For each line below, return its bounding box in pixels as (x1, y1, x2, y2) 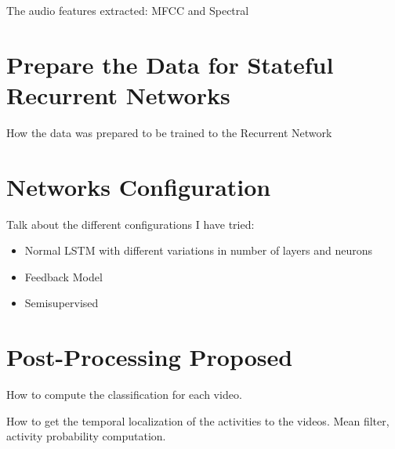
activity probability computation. (6, 428, 166, 444)
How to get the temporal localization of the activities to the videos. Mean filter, (6, 412, 390, 429)
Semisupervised (24, 295, 99, 311)
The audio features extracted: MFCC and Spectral (6, 2, 249, 18)
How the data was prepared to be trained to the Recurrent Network (6, 124, 332, 140)
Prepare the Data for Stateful (6, 48, 334, 80)
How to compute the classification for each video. (6, 386, 242, 403)
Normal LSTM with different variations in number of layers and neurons (24, 242, 373, 259)
